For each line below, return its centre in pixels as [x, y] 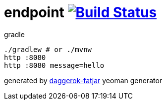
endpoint [34, 12]
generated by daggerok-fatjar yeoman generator [83, 80]
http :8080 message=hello [54, 65]
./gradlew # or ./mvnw [48, 49]
